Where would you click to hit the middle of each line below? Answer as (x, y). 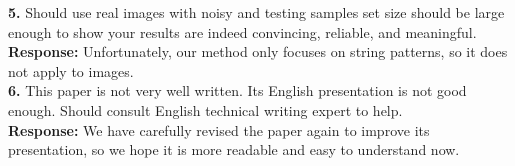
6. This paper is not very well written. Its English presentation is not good (237, 90)
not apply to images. (71, 70)
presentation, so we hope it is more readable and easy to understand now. (234, 149)
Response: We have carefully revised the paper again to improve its (219, 129)
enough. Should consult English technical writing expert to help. (205, 109)
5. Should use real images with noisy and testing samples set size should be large (256, 12)
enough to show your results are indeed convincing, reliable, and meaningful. (242, 31)
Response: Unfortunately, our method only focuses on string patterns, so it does (258, 51)
